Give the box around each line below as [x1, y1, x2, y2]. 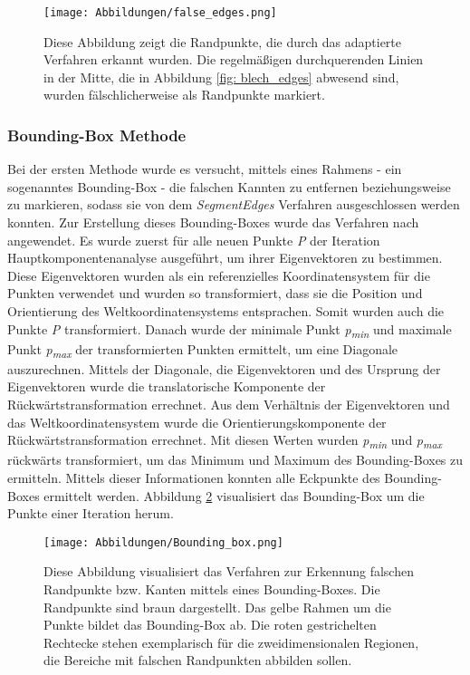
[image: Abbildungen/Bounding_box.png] [43, 535, 283, 549]
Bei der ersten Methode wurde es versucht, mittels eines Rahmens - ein [7, 159, 402, 178]
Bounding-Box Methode [7, 123, 187, 146]
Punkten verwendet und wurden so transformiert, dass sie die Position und [7, 284, 423, 303]
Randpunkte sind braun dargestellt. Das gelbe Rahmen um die [43, 597, 391, 616]
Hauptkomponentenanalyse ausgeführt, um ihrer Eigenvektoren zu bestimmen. [7, 248, 443, 267]
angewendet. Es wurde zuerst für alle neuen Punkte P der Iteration [7, 230, 380, 249]
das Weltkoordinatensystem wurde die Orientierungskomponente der [7, 412, 387, 431]
